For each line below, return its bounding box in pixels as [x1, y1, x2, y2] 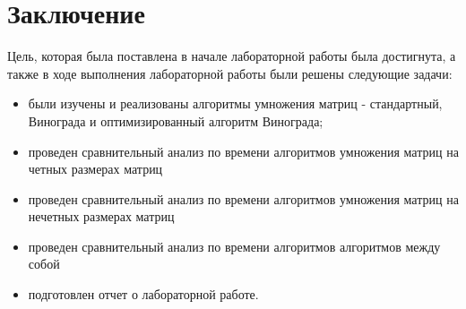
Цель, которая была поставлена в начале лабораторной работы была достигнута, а [7, 47, 456, 65]
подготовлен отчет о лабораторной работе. [28, 285, 259, 304]
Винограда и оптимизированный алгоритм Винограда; [28, 111, 324, 130]
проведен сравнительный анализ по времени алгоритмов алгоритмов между [28, 236, 441, 255]
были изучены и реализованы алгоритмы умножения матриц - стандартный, [28, 94, 443, 113]
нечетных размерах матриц [28, 207, 175, 226]
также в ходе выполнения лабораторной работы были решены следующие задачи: [7, 64, 453, 82]
